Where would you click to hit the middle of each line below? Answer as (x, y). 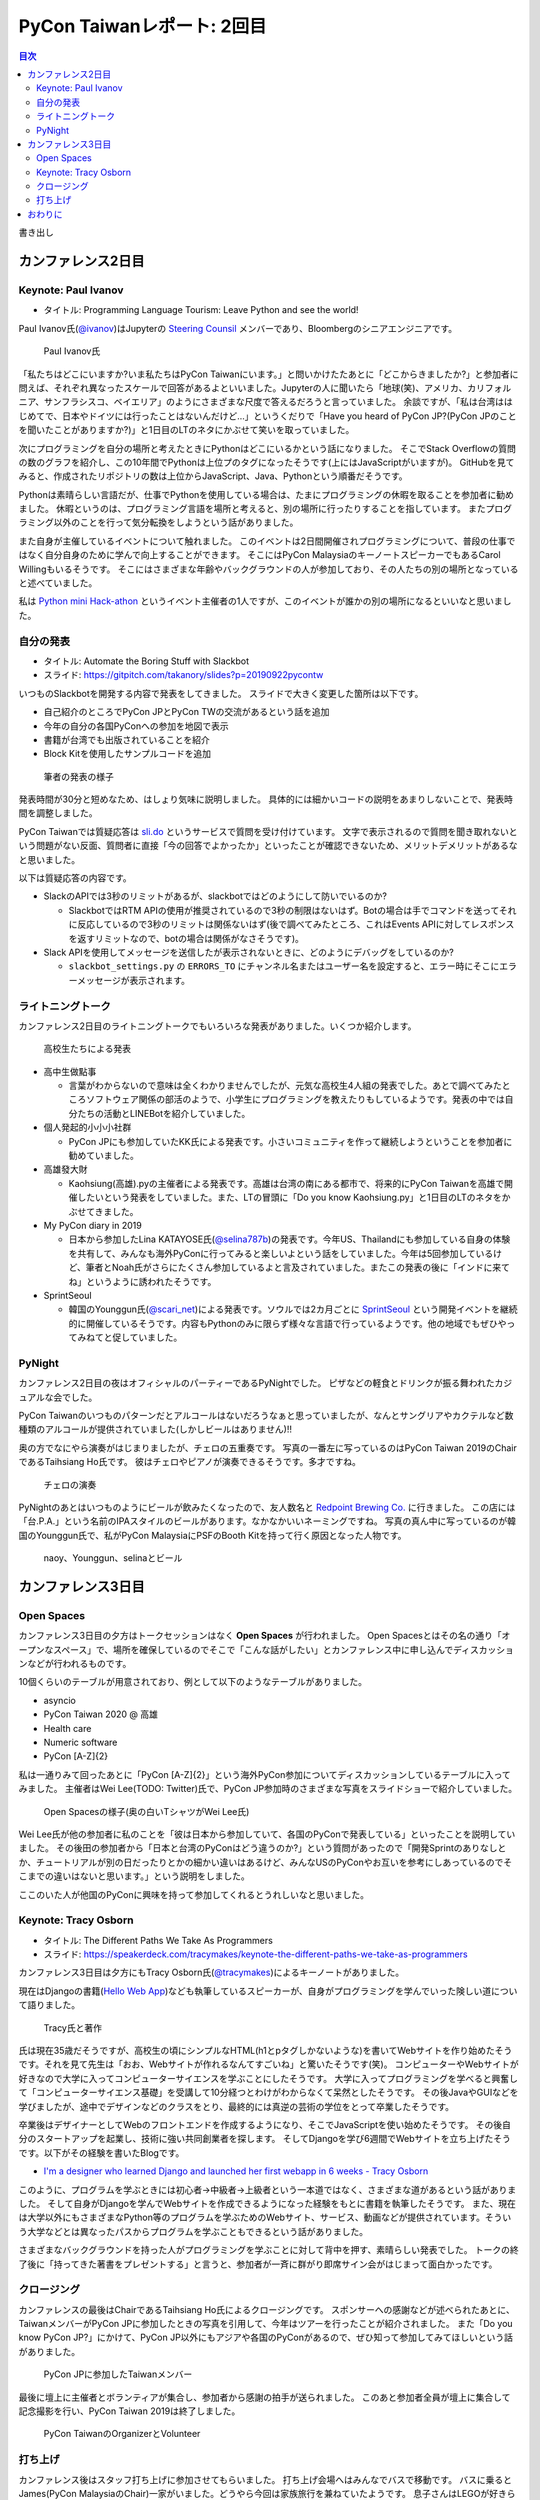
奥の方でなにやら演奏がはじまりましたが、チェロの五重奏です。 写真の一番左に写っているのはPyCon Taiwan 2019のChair (267, 1447)
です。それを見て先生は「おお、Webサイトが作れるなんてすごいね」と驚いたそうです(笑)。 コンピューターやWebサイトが (268, 2064)
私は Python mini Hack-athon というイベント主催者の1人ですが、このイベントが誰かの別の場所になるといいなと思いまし (265, 601)
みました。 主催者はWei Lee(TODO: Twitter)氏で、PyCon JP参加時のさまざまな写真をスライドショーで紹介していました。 (268, 1789)
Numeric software (80, 1742)
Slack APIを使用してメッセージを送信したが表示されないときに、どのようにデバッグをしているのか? (248, 952)
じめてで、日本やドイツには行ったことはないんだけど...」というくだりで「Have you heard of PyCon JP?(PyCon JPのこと (267, 416)
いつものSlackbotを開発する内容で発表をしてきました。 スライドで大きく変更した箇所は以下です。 (221, 693)
